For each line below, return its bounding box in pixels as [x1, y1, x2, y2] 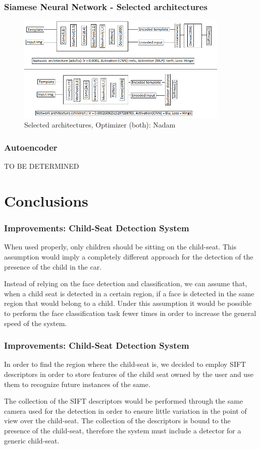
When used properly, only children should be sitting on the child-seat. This [4, 241, 237, 252]
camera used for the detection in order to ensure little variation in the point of [4, 405, 247, 416]
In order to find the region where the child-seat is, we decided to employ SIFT [4, 359, 246, 369]
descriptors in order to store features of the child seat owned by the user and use [4, 368, 253, 379]
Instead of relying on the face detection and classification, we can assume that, [4, 278, 247, 289]
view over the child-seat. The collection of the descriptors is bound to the [4, 415, 231, 426]
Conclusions [4, 190, 88, 211]
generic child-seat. [4, 435, 60, 445]
